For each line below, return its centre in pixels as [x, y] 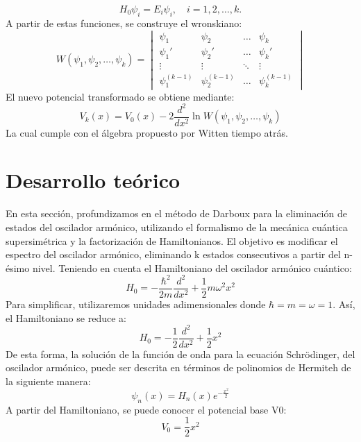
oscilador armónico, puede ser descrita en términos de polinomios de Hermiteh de [178, 367]
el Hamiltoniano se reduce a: [66, 317]
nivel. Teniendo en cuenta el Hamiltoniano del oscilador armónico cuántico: [192, 267]
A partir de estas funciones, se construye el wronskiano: [124, 23]
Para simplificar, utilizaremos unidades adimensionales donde [136, 304]
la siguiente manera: [48, 381]
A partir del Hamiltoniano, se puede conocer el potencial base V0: [146, 409]
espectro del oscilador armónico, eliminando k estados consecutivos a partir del [173, 254]
